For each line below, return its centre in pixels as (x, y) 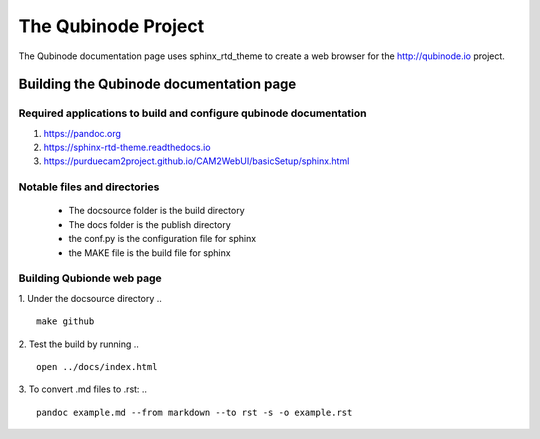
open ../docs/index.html (97, 366)
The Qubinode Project (111, 26)
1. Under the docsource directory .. (90, 298)
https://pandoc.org (82, 133)
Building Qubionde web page (90, 278)
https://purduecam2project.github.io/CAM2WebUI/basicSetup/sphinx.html (196, 161)
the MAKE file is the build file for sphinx (149, 252)
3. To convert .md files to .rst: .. (83, 389)
